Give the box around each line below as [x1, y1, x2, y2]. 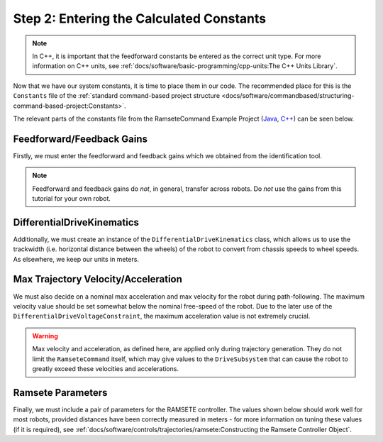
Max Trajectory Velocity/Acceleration [13, 273, 182, 285]
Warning [32, 331, 58, 340]
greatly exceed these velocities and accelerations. [32, 364, 179, 372]
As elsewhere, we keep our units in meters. [13, 255, 140, 263]
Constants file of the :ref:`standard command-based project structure [13, 92, 220, 100]
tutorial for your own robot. [32, 194, 111, 202]
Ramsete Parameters [13, 387, 108, 399]
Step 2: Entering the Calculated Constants [13, 11, 266, 26]
